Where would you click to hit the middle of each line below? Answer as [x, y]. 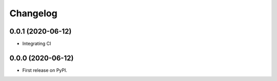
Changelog [33, 13]
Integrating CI [37, 44]
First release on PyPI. [45, 70]
